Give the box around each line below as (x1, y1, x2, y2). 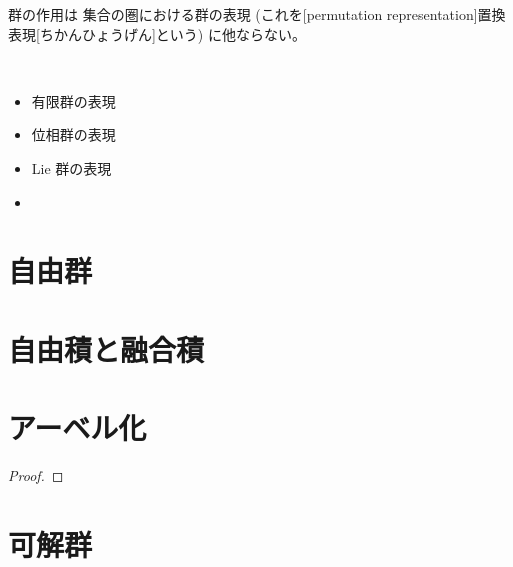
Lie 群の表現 (31, 157, 112, 178)
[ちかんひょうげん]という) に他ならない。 (36, 23, 306, 44)
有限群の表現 (31, 90, 116, 111)
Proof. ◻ (8, 465, 64, 486)
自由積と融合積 (8, 328, 205, 369)
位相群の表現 (31, 124, 116, 145)
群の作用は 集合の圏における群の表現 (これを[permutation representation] (8, 4, 478, 24)
